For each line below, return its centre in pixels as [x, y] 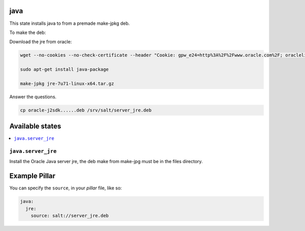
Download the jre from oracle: [41, 42]
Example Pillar [33, 176]
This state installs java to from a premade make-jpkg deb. [70, 23]
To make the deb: [28, 32]
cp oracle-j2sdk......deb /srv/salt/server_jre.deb [86, 110]
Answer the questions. [33, 97]
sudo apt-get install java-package [64, 69]
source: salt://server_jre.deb [70, 216]
